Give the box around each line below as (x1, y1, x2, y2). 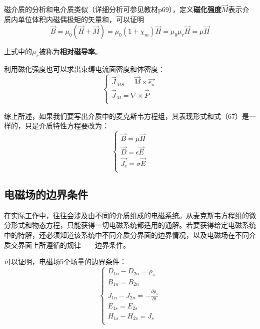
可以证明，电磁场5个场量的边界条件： (4, 256, 126, 267)
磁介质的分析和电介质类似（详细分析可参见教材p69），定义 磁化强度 (4, 4, 221, 15)
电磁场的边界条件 (4, 187, 88, 202)
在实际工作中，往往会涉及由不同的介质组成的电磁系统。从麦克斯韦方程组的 (4, 210, 249, 220)
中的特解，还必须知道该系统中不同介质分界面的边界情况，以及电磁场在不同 (4, 230, 249, 240)
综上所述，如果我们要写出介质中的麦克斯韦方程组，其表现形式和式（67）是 (4, 110, 249, 121)
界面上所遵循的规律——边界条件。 (17, 239, 130, 250)
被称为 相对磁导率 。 (38, 46, 102, 57)
